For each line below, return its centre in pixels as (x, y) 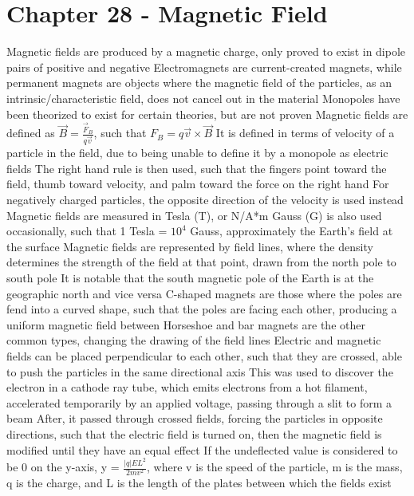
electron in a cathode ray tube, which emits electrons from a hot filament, (187, 387)
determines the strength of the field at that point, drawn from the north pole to (201, 262)
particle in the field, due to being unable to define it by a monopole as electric (197, 153)
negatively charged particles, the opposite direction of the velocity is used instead (205, 200)
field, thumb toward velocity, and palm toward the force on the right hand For (198, 184)
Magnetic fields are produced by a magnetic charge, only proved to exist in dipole (206, 51)
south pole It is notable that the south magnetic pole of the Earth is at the (190, 278)
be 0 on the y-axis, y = (63, 467)
